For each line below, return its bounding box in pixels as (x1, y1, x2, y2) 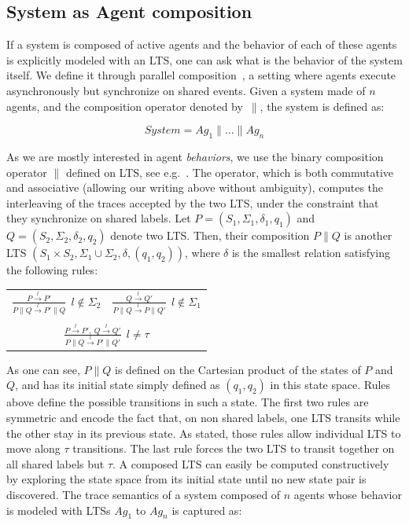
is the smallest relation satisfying (231, 244, 391, 261)
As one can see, (6, 361, 80, 377)
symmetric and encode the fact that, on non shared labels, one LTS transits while (6, 409, 400, 425)
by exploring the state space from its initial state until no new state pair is (6, 471, 367, 487)
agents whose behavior (293, 486, 402, 502)
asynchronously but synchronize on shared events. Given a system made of (6, 82, 366, 98)
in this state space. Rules (270, 376, 391, 393)
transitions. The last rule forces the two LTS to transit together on (72, 440, 395, 457)
